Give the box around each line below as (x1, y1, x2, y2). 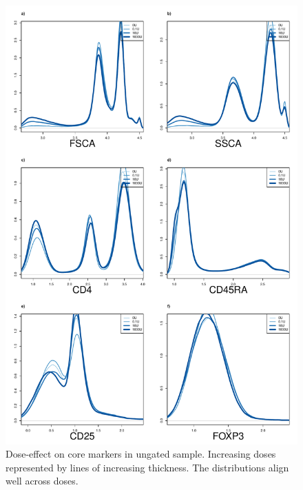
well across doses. (6, 473, 79, 488)
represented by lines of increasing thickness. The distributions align (6, 460, 289, 474)
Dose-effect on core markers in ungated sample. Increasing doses (6, 447, 276, 461)
